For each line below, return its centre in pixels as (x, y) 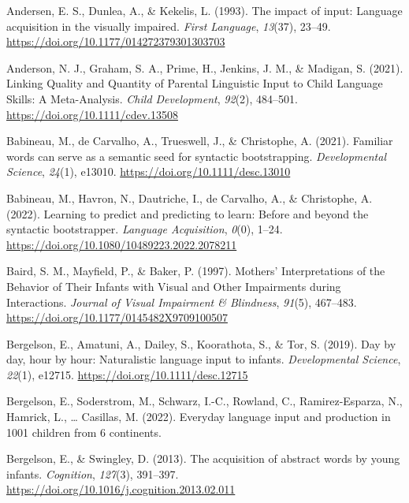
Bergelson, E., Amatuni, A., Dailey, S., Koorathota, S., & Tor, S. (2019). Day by (201, 343)
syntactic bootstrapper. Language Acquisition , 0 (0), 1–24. (145, 229)
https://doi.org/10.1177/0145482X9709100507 (117, 317)
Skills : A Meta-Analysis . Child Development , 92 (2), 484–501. (152, 98)
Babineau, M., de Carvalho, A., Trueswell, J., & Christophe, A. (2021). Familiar (200, 141)
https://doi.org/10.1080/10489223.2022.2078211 (122, 244)
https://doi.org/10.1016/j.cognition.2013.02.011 (121, 489)
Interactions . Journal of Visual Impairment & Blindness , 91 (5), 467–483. (182, 302)
